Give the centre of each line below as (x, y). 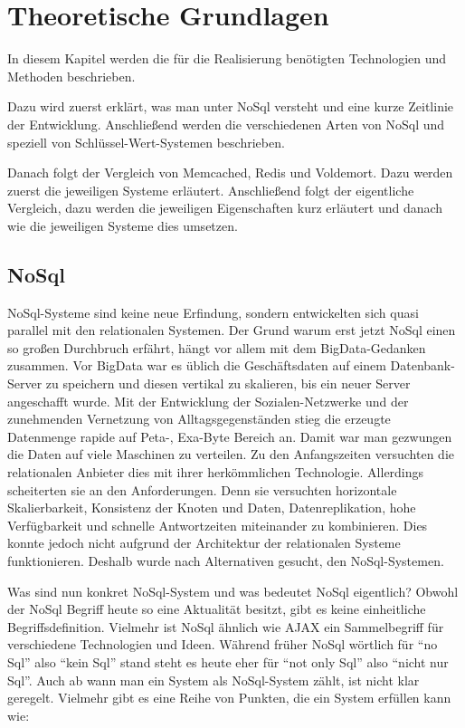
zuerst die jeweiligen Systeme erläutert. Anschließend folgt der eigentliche (211, 190)
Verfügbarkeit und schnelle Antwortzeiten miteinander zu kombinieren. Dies (218, 525)
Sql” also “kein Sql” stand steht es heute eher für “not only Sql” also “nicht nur (228, 661)
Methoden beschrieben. (71, 76)
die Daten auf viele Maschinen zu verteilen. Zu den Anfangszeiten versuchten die (231, 454)
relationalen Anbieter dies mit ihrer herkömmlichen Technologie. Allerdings (216, 472)
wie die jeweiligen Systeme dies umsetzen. (123, 225)
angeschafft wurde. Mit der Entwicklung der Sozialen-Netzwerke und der (208, 401)
